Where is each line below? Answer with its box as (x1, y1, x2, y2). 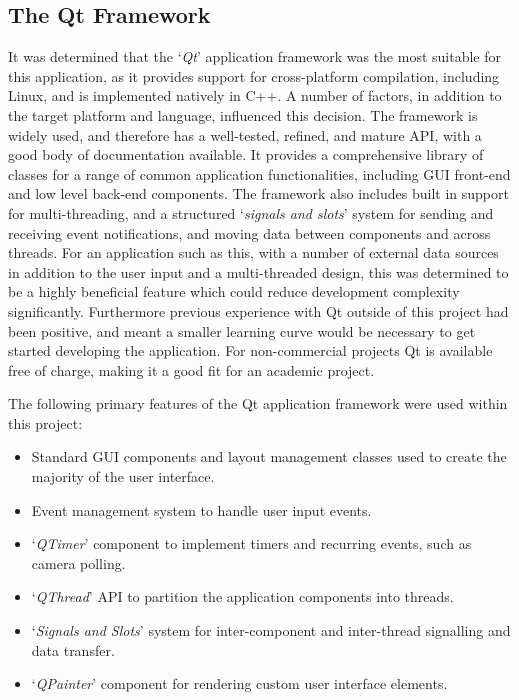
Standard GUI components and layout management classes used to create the (31, 446, 507, 467)
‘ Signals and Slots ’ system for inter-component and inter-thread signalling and (31, 620, 511, 641)
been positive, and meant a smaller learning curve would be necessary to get (8, 320, 476, 341)
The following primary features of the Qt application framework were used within (8, 393, 508, 414)
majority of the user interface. (31, 466, 215, 487)
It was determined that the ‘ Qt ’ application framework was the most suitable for (8, 46, 502, 67)
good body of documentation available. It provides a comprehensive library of (8, 144, 484, 165)
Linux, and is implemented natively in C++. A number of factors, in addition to (8, 85, 502, 106)
